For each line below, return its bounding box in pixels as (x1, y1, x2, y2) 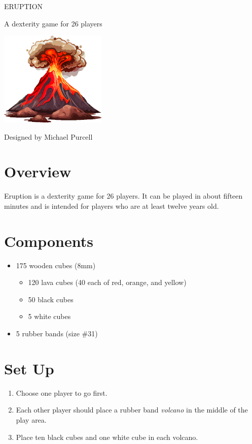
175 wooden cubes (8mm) (16, 260, 96, 270)
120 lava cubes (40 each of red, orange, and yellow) (28, 277, 187, 288)
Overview (4, 161, 71, 182)
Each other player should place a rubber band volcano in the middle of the (16, 404, 248, 415)
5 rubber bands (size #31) (16, 328, 98, 339)
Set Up (4, 358, 54, 378)
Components (4, 230, 93, 251)
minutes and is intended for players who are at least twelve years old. (4, 200, 219, 211)
